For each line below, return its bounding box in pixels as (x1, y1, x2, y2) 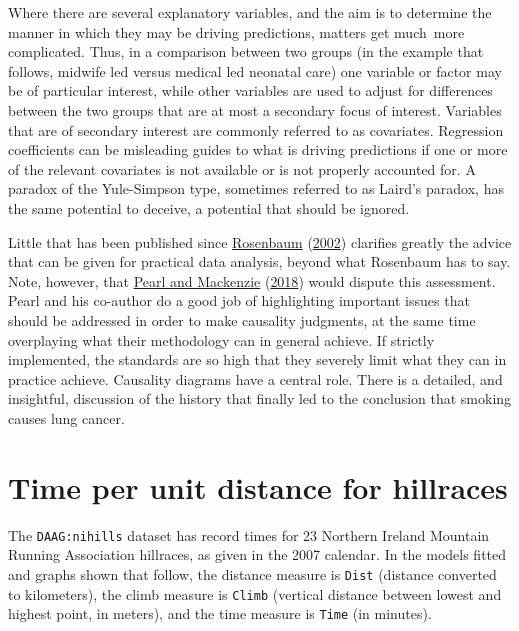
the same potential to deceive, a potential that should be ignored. (8, 197, 410, 218)
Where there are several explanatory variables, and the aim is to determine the (8, 2, 492, 22)
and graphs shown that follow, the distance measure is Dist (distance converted (8, 563, 497, 584)
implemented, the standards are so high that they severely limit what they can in (8, 349, 507, 370)
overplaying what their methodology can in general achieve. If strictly (8, 329, 435, 350)
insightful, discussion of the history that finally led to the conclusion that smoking (8, 388, 512, 409)
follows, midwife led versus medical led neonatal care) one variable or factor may (8, 60, 502, 81)
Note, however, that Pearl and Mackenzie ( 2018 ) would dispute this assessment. (8, 270, 496, 291)
